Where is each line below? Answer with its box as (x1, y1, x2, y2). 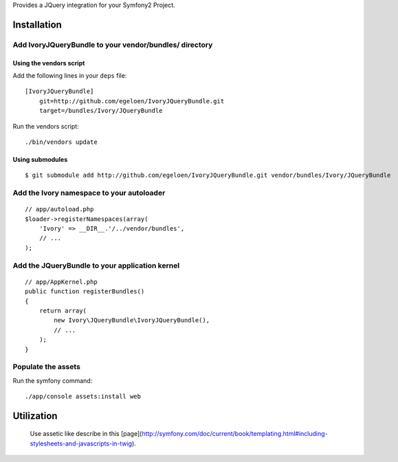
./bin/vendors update (25, 138, 98, 146)
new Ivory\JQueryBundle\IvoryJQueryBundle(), (54, 317, 210, 324)
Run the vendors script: (12, 122, 79, 130)
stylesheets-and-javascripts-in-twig (30, 439, 133, 448)
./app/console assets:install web (25, 392, 141, 401)
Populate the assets (12, 362, 80, 372)
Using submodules (12, 155, 68, 163)
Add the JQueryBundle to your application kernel (12, 260, 180, 270)
